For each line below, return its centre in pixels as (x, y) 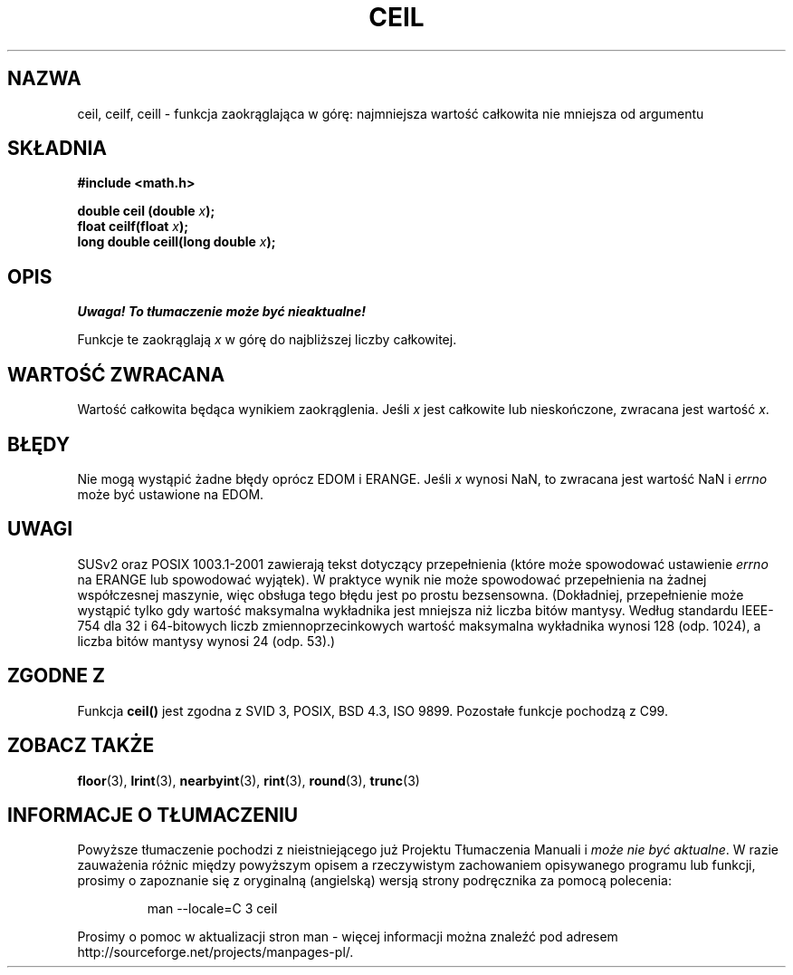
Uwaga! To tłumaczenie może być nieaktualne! (222, 312)
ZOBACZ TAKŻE (81, 746)
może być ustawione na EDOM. (171, 494)
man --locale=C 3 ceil (212, 909)
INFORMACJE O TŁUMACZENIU (153, 815)
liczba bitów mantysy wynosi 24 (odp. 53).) (206, 641)
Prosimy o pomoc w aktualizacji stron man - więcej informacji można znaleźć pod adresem (348, 937)
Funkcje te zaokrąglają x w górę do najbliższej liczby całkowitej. (267, 340)
